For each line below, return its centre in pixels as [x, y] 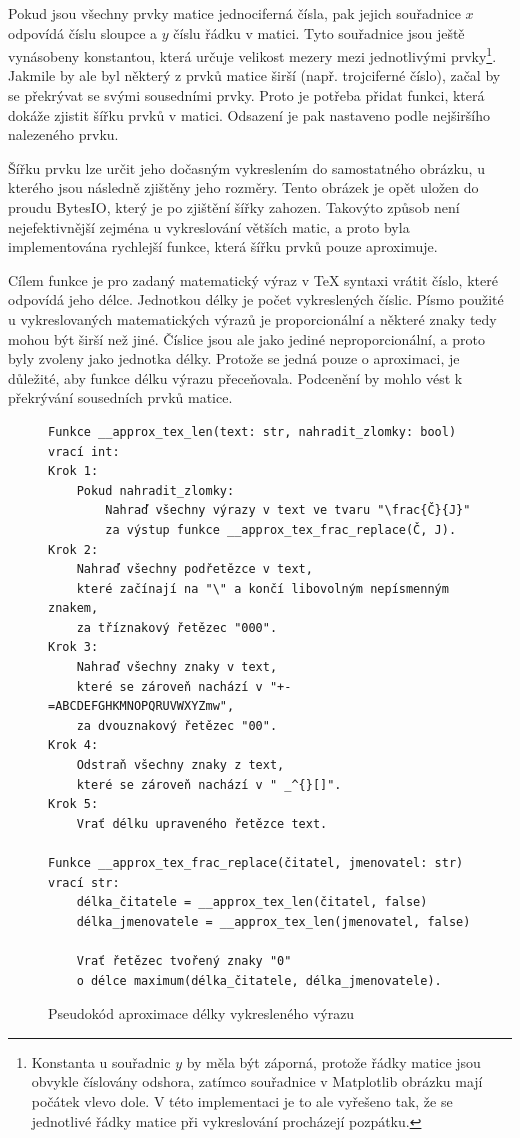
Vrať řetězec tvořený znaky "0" [184, 960]
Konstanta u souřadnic [101, 1061]
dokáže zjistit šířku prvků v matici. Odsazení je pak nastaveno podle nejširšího [249, 114]
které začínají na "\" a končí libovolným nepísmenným [262, 588]
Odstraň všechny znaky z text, [180, 765]
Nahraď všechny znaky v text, [177, 667]
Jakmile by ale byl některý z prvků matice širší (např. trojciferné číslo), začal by [254, 75]
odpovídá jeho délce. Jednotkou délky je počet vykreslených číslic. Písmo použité [256, 299]
